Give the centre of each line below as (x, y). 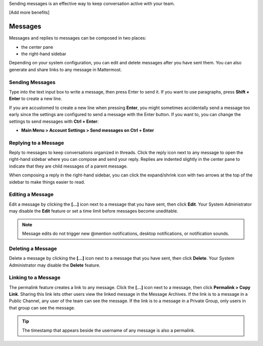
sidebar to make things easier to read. (47, 182)
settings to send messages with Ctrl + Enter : (54, 121)
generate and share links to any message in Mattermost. (65, 69)
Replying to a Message (37, 143)
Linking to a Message (35, 278)
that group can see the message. (42, 308)
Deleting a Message (33, 249)
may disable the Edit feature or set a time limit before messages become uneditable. (94, 211)
